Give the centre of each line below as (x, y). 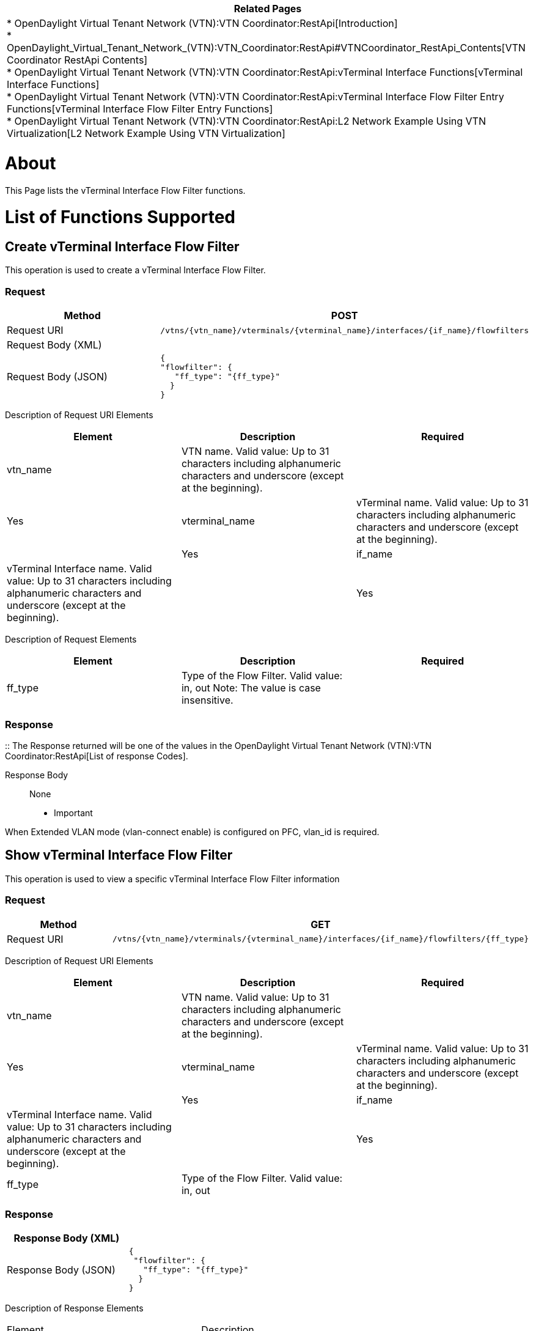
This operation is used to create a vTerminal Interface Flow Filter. (135, 270)
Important (73, 813)
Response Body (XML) (67, 1238)
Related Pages (268, 9)
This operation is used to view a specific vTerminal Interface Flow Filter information (172, 879)
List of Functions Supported (120, 217)
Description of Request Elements (71, 640)
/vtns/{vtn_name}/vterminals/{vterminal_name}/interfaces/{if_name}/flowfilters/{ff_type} (321, 939)
